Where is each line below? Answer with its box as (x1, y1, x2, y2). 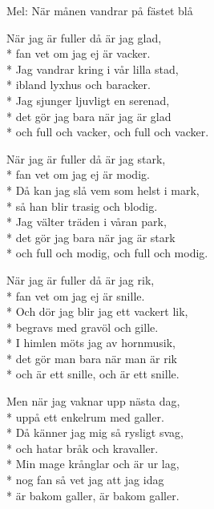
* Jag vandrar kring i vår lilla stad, (6, 60, 179, 77)
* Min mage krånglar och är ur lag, (6, 455, 180, 472)
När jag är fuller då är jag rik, (6, 271, 155, 288)
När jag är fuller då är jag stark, (6, 150, 166, 167)
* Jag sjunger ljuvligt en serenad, (6, 91, 170, 108)
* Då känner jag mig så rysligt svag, (6, 424, 184, 441)
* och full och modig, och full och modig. (6, 244, 208, 261)
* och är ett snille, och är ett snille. (6, 366, 180, 382)
